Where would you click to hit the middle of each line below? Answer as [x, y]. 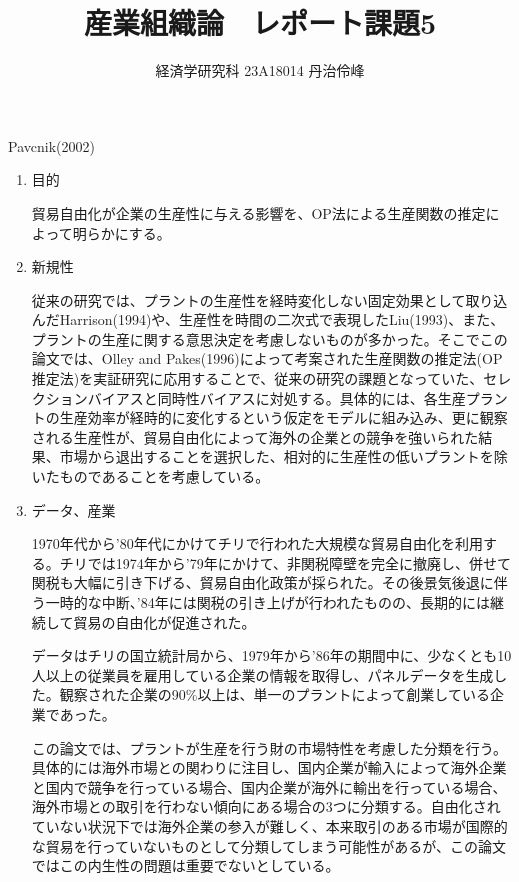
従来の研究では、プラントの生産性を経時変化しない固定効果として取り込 [269, 299]
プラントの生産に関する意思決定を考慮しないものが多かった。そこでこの [269, 338]
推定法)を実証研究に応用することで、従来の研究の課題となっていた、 [257, 378]
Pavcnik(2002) [51, 145]
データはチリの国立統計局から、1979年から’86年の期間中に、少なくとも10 [271, 655]
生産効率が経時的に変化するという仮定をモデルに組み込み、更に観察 [283, 417]
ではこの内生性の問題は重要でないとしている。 [185, 865]
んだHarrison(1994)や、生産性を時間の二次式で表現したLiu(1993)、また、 [268, 319]
